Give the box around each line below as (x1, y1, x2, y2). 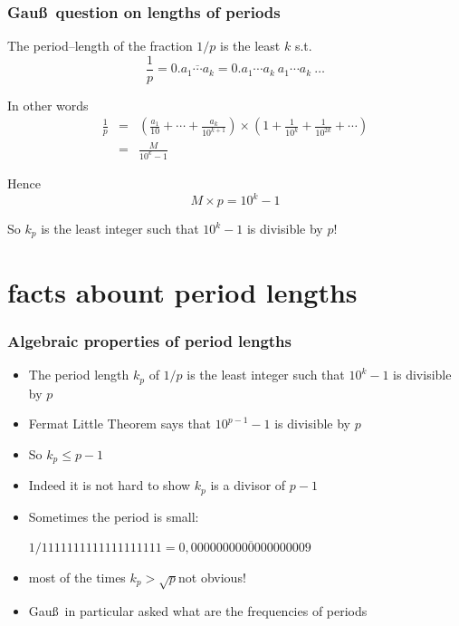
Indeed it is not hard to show (28, 476, 191, 495)
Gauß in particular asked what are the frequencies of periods (28, 601, 368, 620)
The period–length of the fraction (7, 36, 193, 55)
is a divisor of (210, 476, 286, 495)
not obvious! (178, 567, 246, 586)
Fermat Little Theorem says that (28, 414, 212, 433)
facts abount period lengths (7, 273, 358, 310)
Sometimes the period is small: (28, 506, 199, 525)
